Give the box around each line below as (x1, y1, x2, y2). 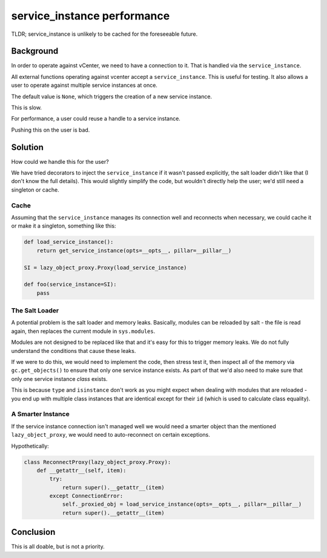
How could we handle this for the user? (11, 158, 109, 165)
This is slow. (11, 104, 42, 112)
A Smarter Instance (11, 410, 70, 419)
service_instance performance (11, 9, 170, 22)
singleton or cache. (11, 186, 60, 193)
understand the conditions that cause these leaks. (11, 347, 136, 354)
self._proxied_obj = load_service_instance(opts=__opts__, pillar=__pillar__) (62, 501, 302, 508)
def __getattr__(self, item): (36, 467, 127, 474)
